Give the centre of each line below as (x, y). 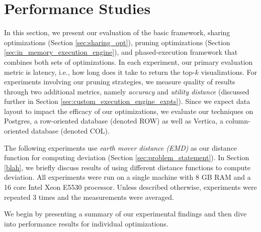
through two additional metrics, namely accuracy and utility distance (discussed (127, 91)
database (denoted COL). (70, 131)
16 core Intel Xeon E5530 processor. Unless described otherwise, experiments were (130, 187)
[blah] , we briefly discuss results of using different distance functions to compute (127, 167)
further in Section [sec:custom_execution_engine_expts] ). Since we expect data (127, 101)
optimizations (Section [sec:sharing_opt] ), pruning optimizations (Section (117, 42)
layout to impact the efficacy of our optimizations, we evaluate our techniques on (129, 111)
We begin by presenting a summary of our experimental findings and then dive (125, 214)
